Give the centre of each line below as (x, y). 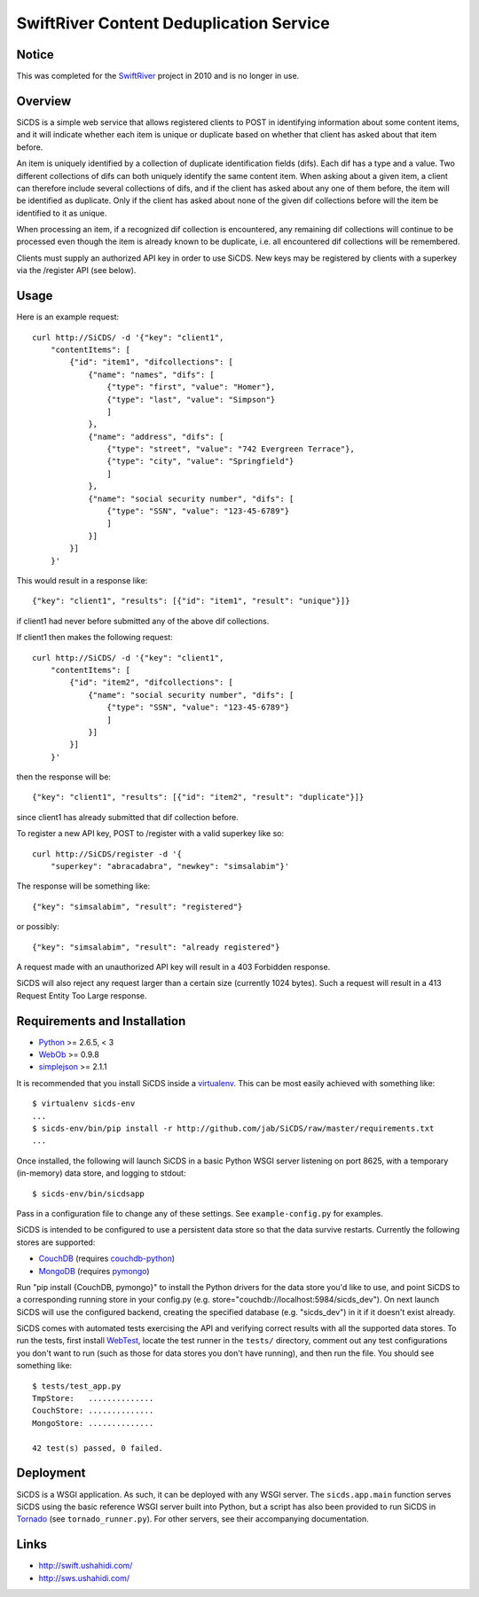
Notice (35, 55)
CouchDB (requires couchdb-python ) (107, 1258)
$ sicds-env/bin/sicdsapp (89, 1194)
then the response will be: (63, 777)
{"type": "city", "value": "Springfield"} (200, 462)
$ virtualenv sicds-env (84, 1104)
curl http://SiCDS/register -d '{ (107, 854)
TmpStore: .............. (93, 1398)
